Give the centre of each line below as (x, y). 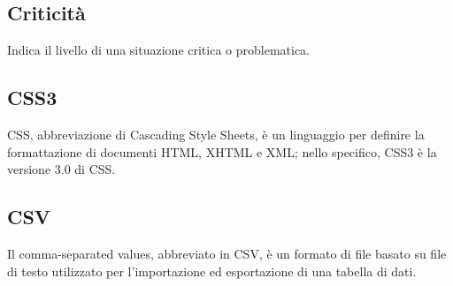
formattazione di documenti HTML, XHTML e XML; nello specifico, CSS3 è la (222, 151)
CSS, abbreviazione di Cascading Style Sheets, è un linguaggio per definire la (216, 134)
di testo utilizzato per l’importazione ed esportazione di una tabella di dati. (212, 271)
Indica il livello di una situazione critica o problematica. (159, 50)
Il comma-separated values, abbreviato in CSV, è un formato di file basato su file (227, 253)
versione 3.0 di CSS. (61, 169)
